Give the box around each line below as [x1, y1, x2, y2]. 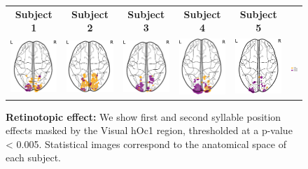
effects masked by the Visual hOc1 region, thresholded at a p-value [6, 123, 293, 138]
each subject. [6, 150, 62, 165]
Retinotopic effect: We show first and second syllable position [6, 109, 281, 124]
